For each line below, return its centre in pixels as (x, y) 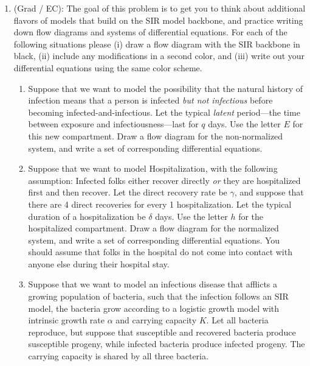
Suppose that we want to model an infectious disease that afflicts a (153, 284)
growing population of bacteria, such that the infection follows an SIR (158, 296)
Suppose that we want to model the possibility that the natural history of (166, 88)
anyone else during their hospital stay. (99, 263)
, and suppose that (269, 192)
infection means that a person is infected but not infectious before (150, 100)
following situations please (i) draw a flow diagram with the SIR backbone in (157, 44)
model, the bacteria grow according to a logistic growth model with (154, 308)
